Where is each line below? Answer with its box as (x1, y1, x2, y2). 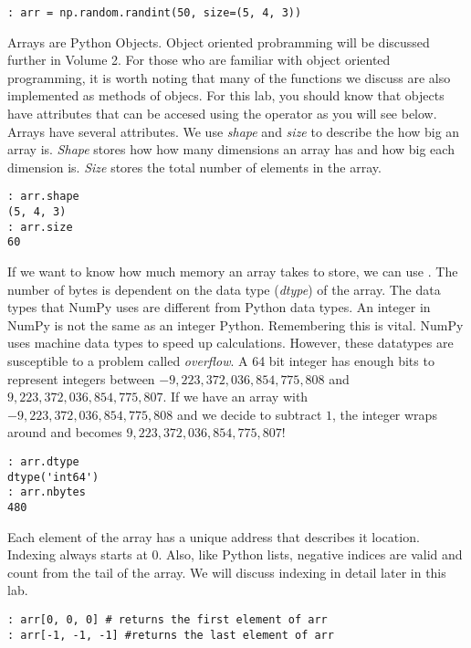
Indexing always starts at (7, 545, 148, 564)
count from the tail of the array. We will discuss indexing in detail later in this (7, 562, 446, 581)
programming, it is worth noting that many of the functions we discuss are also (7, 68, 451, 87)
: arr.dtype (7, 455, 79, 468)
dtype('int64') (7, 470, 99, 484)
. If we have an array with (162, 387, 309, 406)
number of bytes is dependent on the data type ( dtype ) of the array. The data (7, 279, 441, 298)
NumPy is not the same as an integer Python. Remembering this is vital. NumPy (7, 315, 464, 334)
